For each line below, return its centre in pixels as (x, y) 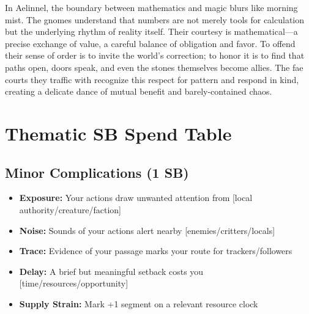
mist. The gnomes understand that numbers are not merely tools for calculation (155, 19)
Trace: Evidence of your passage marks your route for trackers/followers (156, 251)
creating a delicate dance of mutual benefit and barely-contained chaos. (139, 91)
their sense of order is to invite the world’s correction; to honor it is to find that (155, 55)
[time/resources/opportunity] (74, 283)
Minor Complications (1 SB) (97, 172)
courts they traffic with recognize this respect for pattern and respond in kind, (152, 79)
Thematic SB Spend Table (118, 133)
